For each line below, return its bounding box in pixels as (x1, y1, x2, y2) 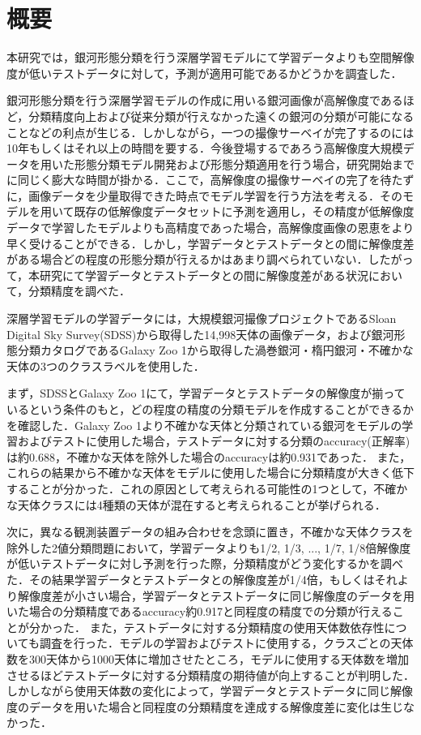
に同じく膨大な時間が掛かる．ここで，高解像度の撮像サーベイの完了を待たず (6, 171, 415, 188)
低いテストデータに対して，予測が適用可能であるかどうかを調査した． (28, 64, 402, 81)
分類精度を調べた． (28, 282, 131, 299)
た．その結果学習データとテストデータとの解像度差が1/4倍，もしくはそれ (6, 570, 398, 587)
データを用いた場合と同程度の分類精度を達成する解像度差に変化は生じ (28, 698, 403, 715)
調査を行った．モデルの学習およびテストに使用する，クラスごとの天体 (39, 634, 414, 651)
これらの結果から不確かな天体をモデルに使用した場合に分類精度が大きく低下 (6, 464, 415, 481)
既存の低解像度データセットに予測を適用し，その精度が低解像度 (74, 203, 415, 220)
